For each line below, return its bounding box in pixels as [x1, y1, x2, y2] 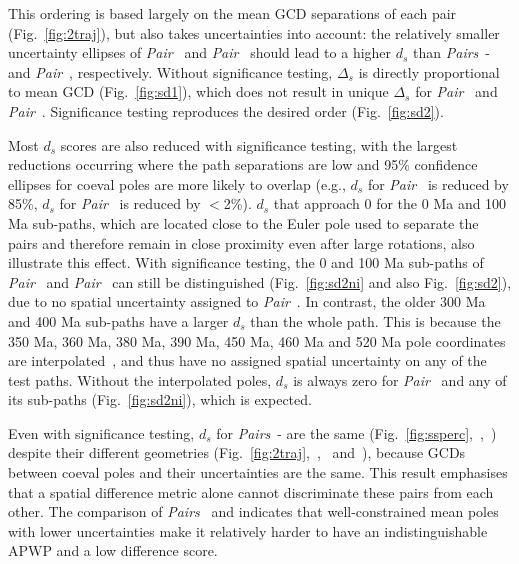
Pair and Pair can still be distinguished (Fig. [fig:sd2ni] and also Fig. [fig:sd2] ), [8, 271, 512, 292]
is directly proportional [358, 61, 500, 82]
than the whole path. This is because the [250, 310, 501, 331]
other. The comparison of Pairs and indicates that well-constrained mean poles [8, 501, 499, 522]
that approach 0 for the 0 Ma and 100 [273, 193, 507, 214]
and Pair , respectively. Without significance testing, [8, 61, 333, 82]
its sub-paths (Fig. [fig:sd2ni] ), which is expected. [8, 389, 312, 410]
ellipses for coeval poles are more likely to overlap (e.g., [8, 173, 346, 194]
